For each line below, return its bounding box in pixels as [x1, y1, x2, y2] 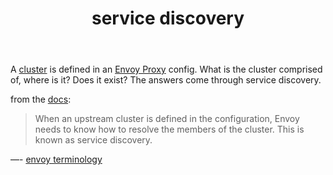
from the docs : [10, 93, 72, 106]
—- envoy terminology [10, 153, 103, 166]
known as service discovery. [34, 134, 153, 146]
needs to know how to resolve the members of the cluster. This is [34, 123, 305, 136]
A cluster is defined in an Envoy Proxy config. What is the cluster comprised [10, 63, 323, 76]
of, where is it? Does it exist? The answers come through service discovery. [10, 74, 322, 86]
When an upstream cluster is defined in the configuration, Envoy [34, 113, 300, 125]
